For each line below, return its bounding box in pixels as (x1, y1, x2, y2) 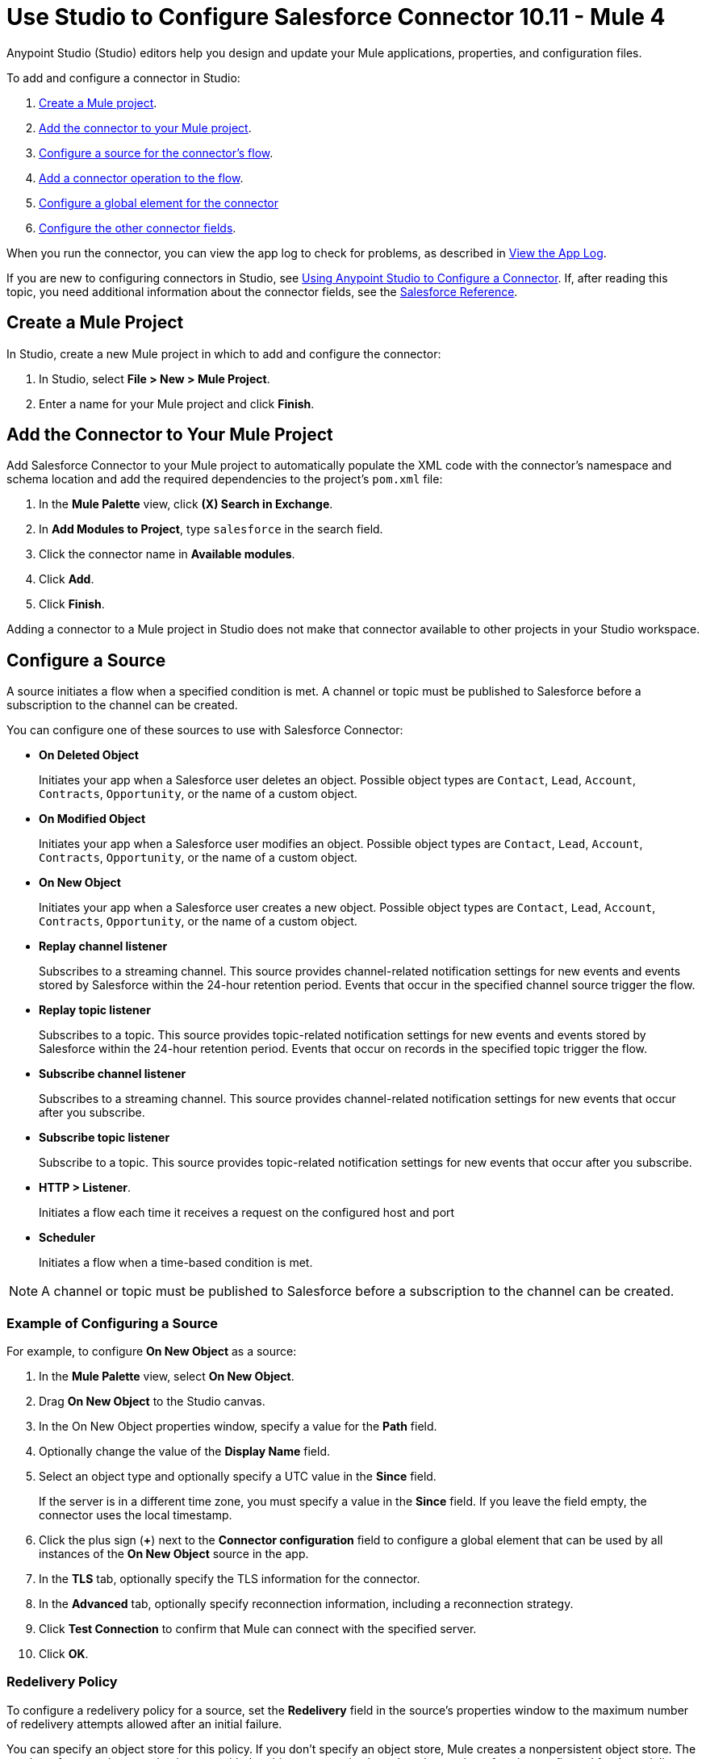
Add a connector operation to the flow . (39, 170, 244, 185)
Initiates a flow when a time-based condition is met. (39, 1256, 313, 1270)
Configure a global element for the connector (39, 195, 279, 210)
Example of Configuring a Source (6, 1314, 219, 1331)
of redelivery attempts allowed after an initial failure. (6, 1716, 282, 1731)
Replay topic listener (39, 1003, 151, 1017)
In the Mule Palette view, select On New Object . (39, 1369, 295, 1384)
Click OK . (39, 1647, 89, 1661)
